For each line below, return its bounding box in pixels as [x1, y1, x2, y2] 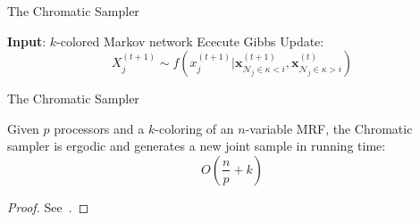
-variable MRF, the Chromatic [245, 119, 413, 137]
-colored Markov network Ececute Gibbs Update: [56, 31, 324, 50]
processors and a [54, 119, 145, 137]
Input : [7, 31, 46, 50]
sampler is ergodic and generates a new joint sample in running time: [7, 136, 386, 155]
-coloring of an [155, 119, 234, 137]
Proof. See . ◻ [7, 197, 89, 216]
